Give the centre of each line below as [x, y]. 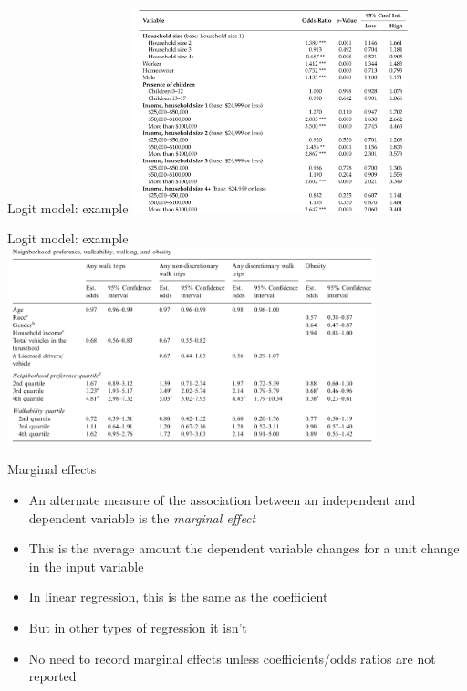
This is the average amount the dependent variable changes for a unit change [244, 548]
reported [52, 676]
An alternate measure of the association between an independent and [222, 499]
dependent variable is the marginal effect [142, 517]
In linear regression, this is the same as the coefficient [178, 597]
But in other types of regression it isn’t [138, 627]
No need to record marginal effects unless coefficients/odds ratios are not [232, 658]
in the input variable [86, 566]
